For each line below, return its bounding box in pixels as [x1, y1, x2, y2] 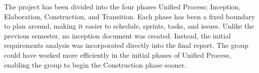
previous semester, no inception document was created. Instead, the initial [4, 30, 231, 40]
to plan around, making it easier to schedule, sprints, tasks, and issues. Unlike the [4, 21, 255, 31]
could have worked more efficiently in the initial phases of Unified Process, [4, 49, 232, 60]
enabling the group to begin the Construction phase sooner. [4, 59, 187, 70]
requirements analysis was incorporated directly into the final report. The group [4, 40, 249, 50]
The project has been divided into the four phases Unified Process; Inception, [4, 1, 241, 11]
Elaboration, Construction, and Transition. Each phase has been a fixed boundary [4, 11, 256, 21]
